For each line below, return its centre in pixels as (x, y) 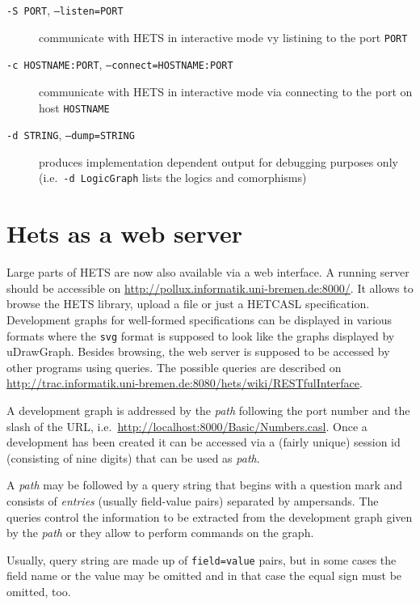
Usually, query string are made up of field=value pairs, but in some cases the (202, 559)
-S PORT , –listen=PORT (65, 10)
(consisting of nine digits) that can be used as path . (133, 457)
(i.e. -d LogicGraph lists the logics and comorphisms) (173, 178)
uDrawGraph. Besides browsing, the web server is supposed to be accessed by (198, 351)
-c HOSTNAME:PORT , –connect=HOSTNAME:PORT (120, 64)
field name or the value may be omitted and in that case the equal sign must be (204, 575)
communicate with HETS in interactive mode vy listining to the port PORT (223, 37)
